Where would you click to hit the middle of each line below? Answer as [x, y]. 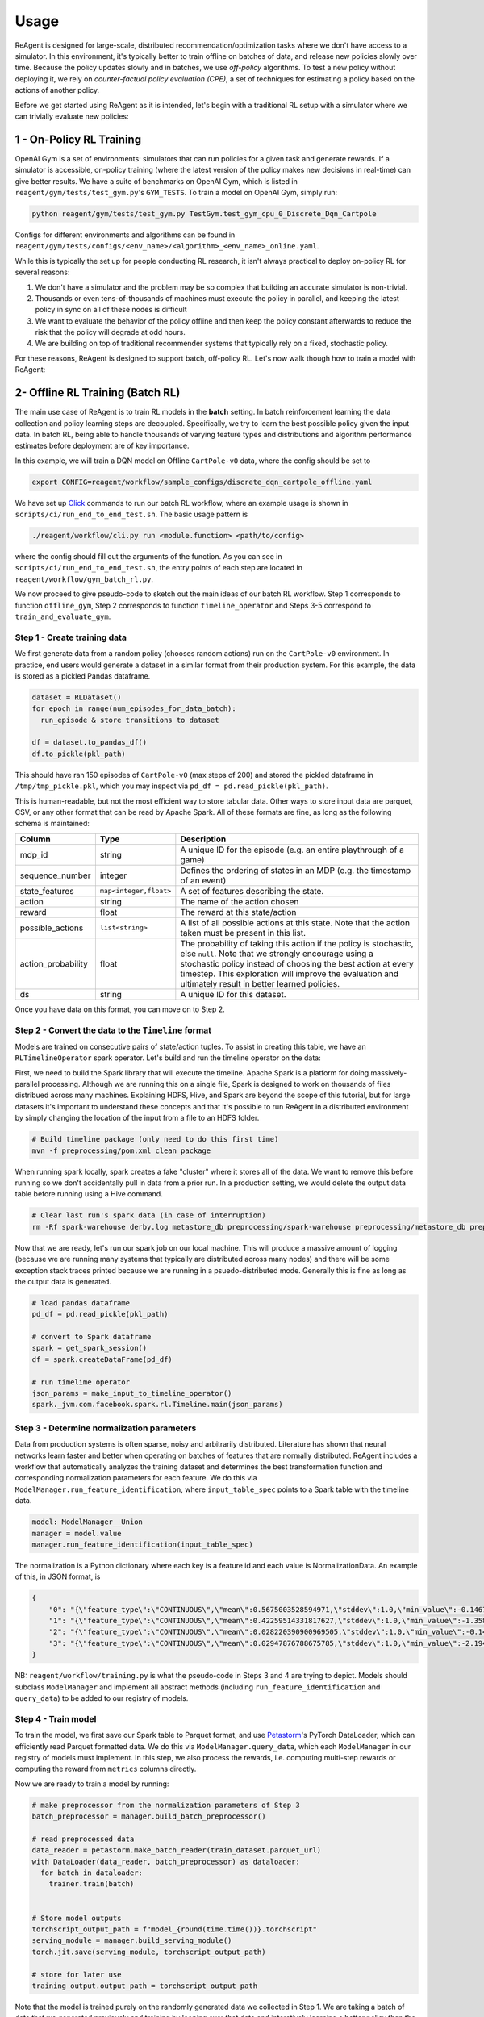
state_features [47, 891]
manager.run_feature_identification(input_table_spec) [142, 1544]
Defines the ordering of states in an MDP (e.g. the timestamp [296, 870]
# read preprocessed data [83, 1839]
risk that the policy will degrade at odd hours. [110, 332]
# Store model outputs [77, 1918]
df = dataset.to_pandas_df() [90, 743]
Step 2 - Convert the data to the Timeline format [113, 1030]
